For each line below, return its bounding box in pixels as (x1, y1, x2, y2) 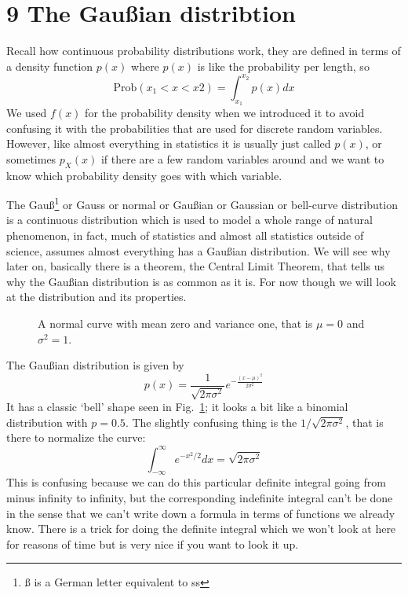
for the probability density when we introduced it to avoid (85, 105, 365, 121)
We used (6, 105, 47, 121)
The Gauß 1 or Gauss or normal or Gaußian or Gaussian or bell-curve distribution (6, 194, 398, 212)
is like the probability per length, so (197, 57, 370, 74)
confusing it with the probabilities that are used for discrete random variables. (6, 119, 383, 136)
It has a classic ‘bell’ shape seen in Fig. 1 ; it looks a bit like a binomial (6, 399, 348, 415)
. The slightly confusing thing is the (125, 413, 297, 430)
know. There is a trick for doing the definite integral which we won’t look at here (6, 520, 396, 537)
